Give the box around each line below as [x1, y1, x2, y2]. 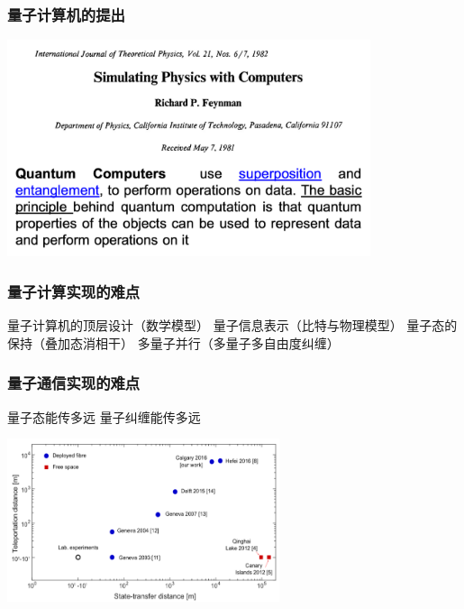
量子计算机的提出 [7, 3, 125, 25]
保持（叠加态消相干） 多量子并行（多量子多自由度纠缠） [7, 333, 340, 352]
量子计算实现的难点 [7, 280, 141, 302]
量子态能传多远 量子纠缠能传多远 [7, 407, 201, 426]
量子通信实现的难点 [7, 372, 141, 394]
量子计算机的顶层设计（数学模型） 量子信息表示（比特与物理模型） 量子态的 [7, 316, 458, 335]
